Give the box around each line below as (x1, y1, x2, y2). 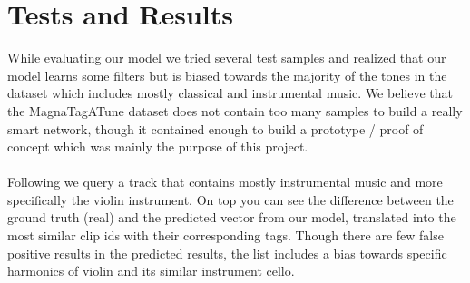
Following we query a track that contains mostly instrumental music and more (7, 172, 443, 191)
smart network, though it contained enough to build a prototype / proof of (7, 119, 424, 138)
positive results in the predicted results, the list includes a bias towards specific (7, 243, 447, 262)
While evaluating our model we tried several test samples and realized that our (7, 48, 446, 67)
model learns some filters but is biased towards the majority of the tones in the (7, 65, 447, 84)
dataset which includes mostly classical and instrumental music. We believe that (7, 83, 453, 102)
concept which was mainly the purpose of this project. (7, 137, 308, 156)
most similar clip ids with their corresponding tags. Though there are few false (7, 226, 444, 245)
